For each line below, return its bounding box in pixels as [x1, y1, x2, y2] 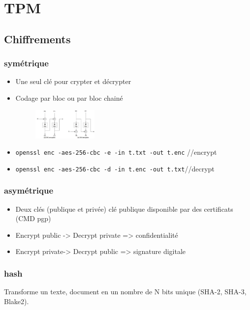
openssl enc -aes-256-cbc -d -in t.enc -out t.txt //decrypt [15, 163, 215, 173]
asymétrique [4, 184, 54, 197]
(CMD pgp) [15, 213, 51, 224]
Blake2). [4, 296, 29, 306]
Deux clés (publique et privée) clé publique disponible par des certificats [15, 203, 233, 214]
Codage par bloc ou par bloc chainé [15, 92, 123, 103]
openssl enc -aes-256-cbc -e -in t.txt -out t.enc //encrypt [15, 147, 217, 157]
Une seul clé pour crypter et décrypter [15, 76, 131, 86]
